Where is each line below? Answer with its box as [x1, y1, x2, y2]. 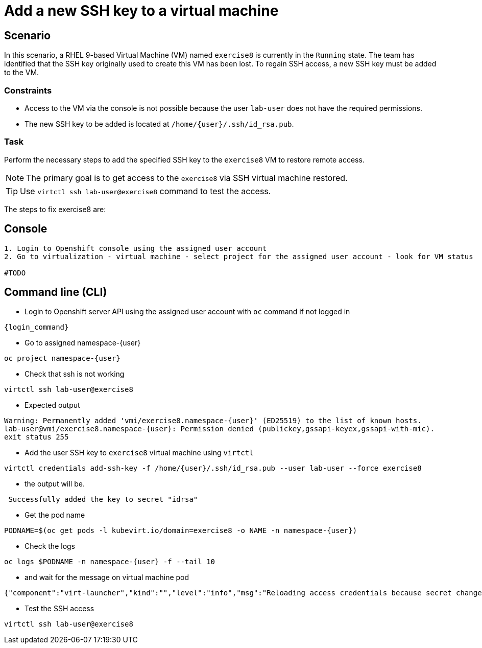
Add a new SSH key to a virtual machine [4, 2, 279, 19]
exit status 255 [4, 433, 69, 442]
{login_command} [4, 323, 69, 332]
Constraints [4, 85, 52, 96]
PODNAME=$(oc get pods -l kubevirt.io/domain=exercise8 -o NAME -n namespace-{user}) [4, 526, 357, 535]
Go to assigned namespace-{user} [25, 338, 141, 348]
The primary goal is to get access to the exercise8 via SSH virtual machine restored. [26, 172, 348, 183]
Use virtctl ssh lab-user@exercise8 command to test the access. [20, 186, 271, 196]
